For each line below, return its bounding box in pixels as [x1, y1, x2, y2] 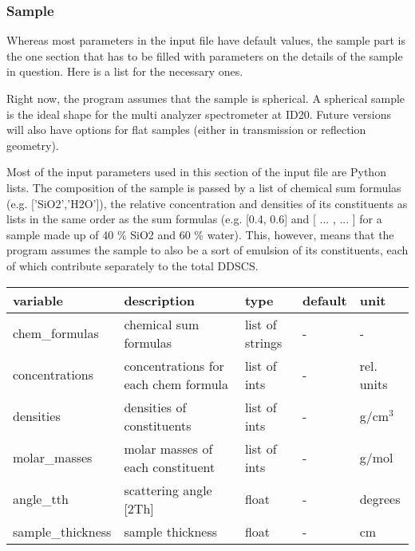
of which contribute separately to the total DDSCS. [6, 257, 259, 274]
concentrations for [124, 356, 224, 375]
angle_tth [13, 490, 69, 509]
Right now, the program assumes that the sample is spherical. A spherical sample [6, 90, 405, 106]
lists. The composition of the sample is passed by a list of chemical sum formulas [6, 179, 401, 195]
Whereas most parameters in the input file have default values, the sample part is [6, 32, 405, 49]
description [124, 290, 196, 309]
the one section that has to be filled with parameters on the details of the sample [6, 47, 403, 64]
